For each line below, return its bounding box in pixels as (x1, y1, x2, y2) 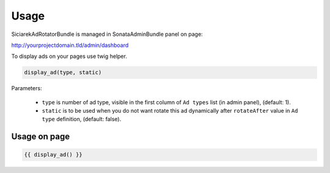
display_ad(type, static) (24, 69, 102, 76)
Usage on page (11, 132, 70, 142)
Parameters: (11, 85, 42, 92)
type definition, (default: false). (42, 116, 122, 123)
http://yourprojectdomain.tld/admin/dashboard (11, 41, 129, 49)
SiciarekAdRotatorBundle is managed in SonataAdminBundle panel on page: (11, 30, 203, 38)
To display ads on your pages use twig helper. (11, 52, 128, 60)
